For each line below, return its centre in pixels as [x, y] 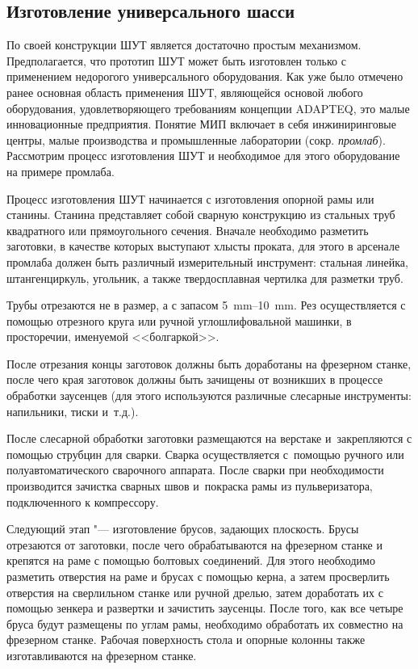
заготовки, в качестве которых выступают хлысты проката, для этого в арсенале [203, 246]
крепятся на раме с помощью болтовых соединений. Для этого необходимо [191, 560]
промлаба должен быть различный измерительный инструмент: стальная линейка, [207, 261]
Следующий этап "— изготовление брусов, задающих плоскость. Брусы [183, 529]
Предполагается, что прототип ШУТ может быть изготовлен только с [176, 60]
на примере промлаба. [61, 171]
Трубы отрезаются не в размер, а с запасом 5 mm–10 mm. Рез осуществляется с [206, 305]
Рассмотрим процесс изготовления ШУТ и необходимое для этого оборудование [203, 156]
